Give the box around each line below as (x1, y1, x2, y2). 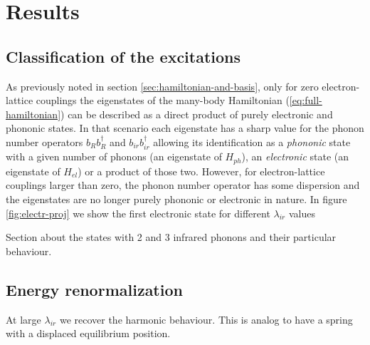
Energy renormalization (6, 278, 183, 300)
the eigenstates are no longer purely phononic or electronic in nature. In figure (6, 192, 347, 207)
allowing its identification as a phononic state (153, 134, 351, 149)
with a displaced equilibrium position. (6, 326, 171, 341)
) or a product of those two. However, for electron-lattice (78, 163, 325, 178)
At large (6, 311, 41, 326)
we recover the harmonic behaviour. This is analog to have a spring (59, 311, 353, 326)
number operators (6, 134, 83, 149)
